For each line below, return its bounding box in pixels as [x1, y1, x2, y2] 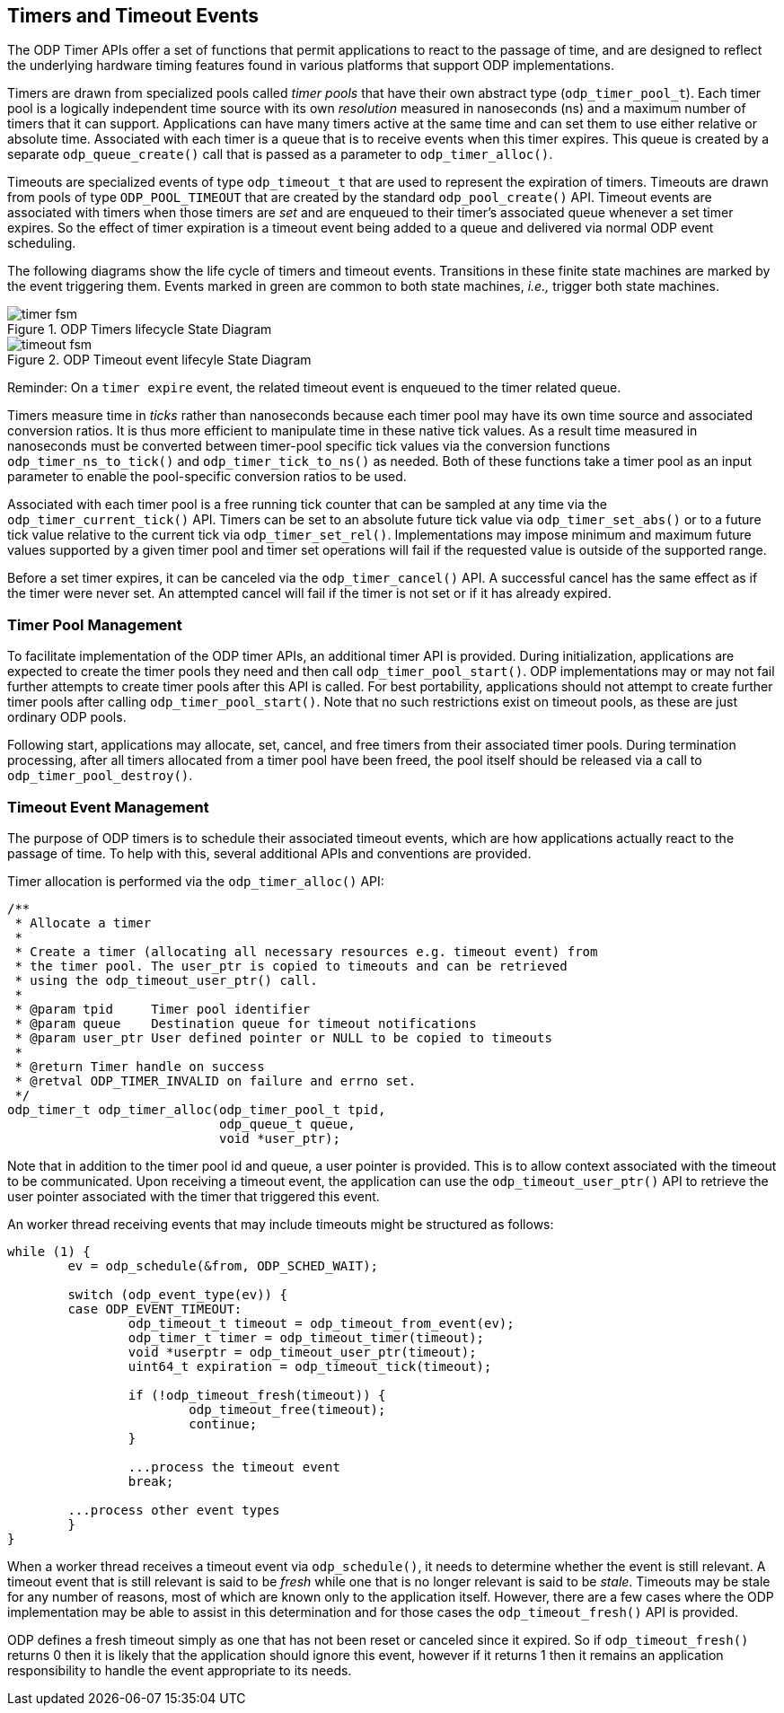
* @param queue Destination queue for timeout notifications [14, 1015, 477, 1031]
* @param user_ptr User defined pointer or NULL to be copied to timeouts [14, 1030, 552, 1045]
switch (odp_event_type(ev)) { [67, 1287, 287, 1302]
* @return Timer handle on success [14, 1059, 265, 1074]
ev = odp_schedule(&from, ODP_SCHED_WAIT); [67, 1258, 379, 1273]
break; [128, 1473, 174, 1489]
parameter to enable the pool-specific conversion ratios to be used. [7, 469, 407, 485]
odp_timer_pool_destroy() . [7, 768, 193, 784]
